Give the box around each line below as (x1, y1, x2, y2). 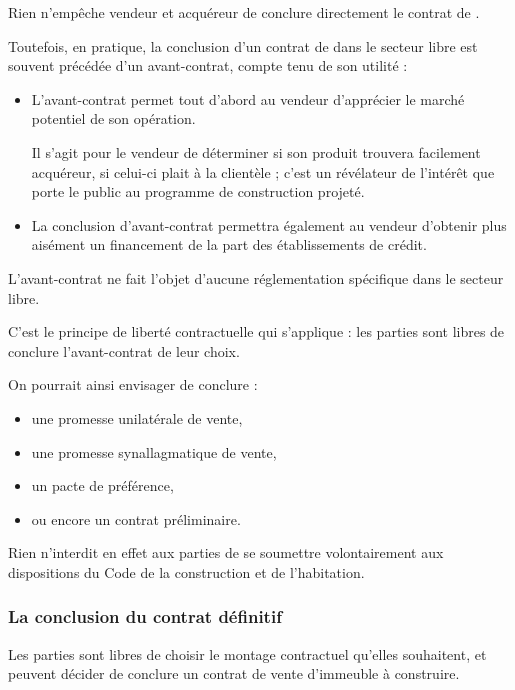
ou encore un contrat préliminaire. (31, 508, 241, 529)
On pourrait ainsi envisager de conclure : (8, 374, 258, 395)
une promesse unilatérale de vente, (31, 407, 243, 428)
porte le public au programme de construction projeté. (31, 181, 365, 202)
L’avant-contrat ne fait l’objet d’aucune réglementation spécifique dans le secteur (8, 267, 504, 288)
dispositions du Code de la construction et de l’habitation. (8, 561, 365, 582)
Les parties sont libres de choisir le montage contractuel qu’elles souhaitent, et (8, 643, 487, 664)
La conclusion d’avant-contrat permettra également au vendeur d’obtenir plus (31, 214, 507, 235)
